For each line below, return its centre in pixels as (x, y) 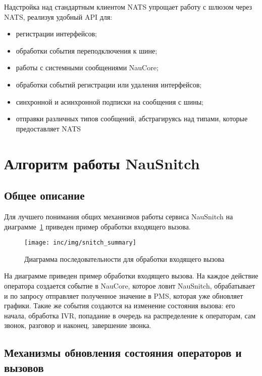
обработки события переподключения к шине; (87, 50)
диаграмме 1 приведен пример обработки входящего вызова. (97, 226)
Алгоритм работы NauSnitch (102, 163)
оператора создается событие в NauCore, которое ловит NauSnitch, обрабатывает (130, 285)
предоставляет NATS (48, 128)
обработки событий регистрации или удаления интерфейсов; (109, 84)
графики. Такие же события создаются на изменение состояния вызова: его (120, 305)
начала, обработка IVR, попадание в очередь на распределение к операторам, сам (130, 315)
